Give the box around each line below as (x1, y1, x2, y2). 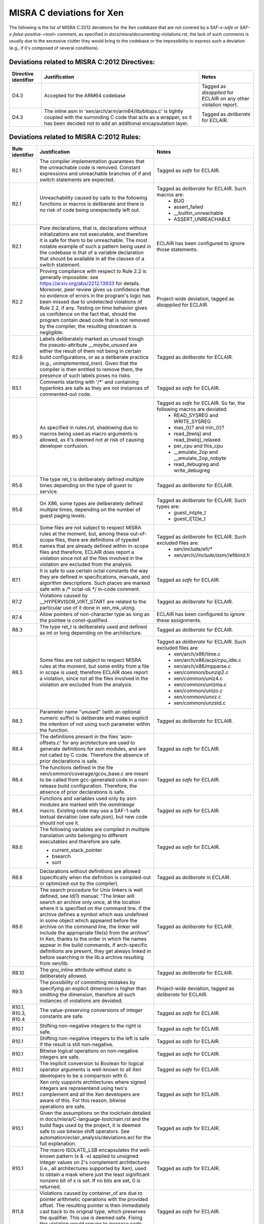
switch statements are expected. (40, 176, 115, 183)
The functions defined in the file (40, 764, 113, 771)
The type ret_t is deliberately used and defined (40, 623, 147, 630)
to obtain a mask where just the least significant (40, 1171, 150, 1178)
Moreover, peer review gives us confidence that (40, 286, 150, 293)
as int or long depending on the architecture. (40, 630, 142, 636)
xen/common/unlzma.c (174, 681, 227, 688)
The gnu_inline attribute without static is (40, 966, 132, 973)
